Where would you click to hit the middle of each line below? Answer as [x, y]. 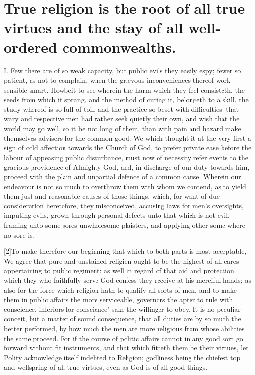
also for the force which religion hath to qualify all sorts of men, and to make [120, 290]
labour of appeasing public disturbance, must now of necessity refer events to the [126, 157]
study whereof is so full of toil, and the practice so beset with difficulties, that [121, 109]
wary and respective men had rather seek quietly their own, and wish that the [122, 119]
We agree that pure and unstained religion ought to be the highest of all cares [122, 260]
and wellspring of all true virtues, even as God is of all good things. [106, 367]
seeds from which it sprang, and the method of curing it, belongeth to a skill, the [126, 99]
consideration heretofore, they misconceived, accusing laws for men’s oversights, [124, 205]
